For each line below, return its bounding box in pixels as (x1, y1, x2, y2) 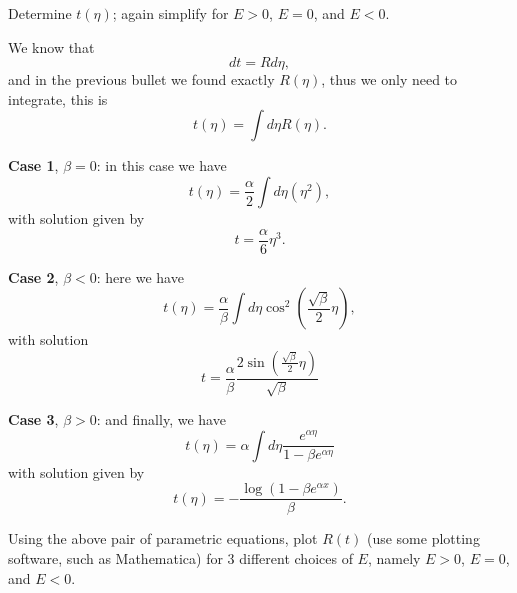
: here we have (96, 266, 184, 287)
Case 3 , (8, 409, 59, 430)
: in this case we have (96, 155, 227, 176)
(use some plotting (366, 528, 480, 549)
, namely (367, 548, 421, 569)
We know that (8, 36, 95, 57)
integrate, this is (8, 88, 108, 109)
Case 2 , (8, 266, 59, 287)
